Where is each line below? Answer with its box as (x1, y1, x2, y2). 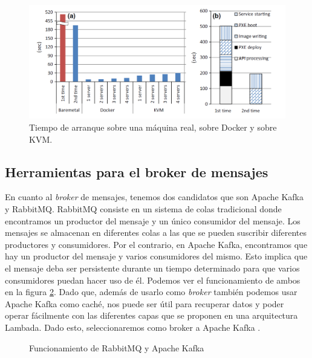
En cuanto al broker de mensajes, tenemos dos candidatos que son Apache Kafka (5, 190, 304, 203)
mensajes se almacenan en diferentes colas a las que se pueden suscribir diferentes (5, 226, 307, 239)
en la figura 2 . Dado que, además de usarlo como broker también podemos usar (5, 285, 297, 298)
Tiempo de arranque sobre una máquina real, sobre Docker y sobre (29, 120, 277, 133)
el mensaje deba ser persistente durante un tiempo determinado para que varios (5, 261, 300, 274)
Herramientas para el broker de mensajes (5, 162, 268, 181)
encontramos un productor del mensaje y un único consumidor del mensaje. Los (5, 214, 301, 227)
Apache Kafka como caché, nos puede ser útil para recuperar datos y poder (5, 297, 284, 310)
